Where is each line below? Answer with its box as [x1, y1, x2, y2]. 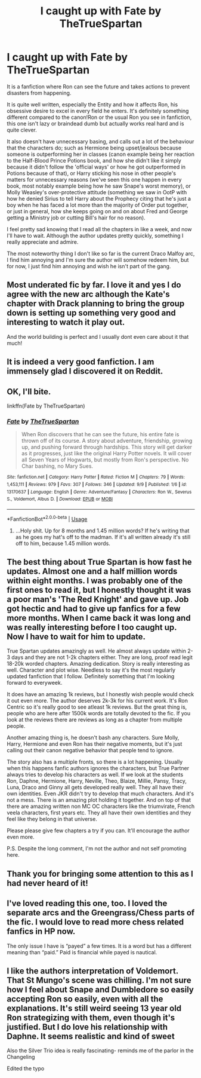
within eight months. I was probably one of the [7, 575, 183, 586]
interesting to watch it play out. [7, 317, 125, 327]
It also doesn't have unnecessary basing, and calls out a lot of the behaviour [7, 137, 194, 145]
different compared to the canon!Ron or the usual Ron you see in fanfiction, [7, 114, 192, 121]
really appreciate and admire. [7, 238, 79, 246]
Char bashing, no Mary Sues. [21, 463, 94, 470]
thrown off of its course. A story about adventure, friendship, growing [21, 437, 193, 445]
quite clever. [7, 126, 38, 133]
